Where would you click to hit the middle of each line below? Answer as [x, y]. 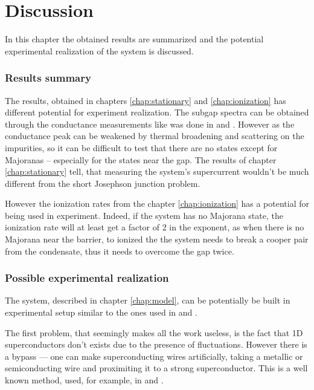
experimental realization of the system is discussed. [99, 50]
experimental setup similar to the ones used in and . [101, 312]
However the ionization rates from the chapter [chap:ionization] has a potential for [157, 203]
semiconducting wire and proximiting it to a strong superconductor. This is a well [156, 368]
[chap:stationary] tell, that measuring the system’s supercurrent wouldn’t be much [157, 171]
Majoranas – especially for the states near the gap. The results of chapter [141, 159]
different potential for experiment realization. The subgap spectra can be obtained [157, 112]
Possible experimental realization [87, 278]
